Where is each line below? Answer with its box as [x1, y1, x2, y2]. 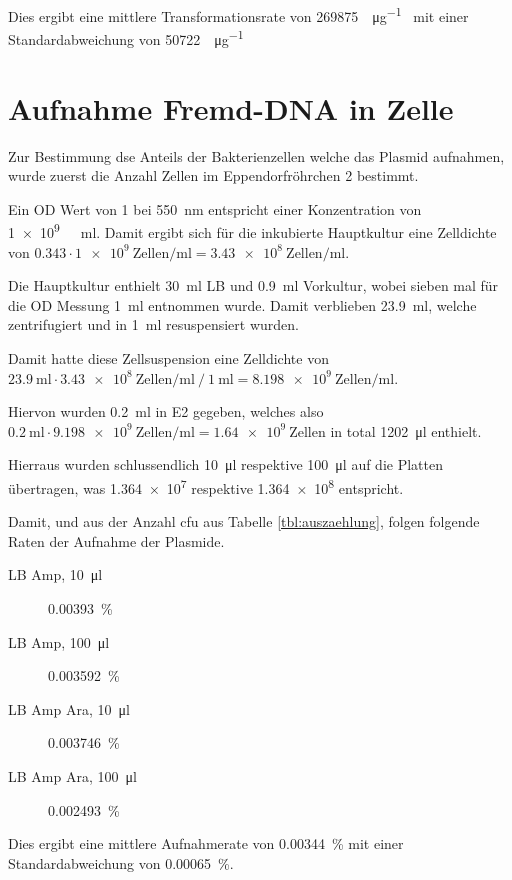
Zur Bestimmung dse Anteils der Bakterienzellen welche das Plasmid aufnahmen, [8, 145, 505, 166]
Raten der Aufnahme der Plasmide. [8, 530, 225, 551]
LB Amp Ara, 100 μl [8, 766, 137, 786]
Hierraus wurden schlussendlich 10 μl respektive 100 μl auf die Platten [8, 454, 443, 475]
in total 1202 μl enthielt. [330, 420, 482, 441]
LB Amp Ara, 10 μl [8, 698, 130, 719]
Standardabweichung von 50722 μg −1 [8, 26, 244, 49]
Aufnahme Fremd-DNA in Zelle [8, 87, 454, 128]
